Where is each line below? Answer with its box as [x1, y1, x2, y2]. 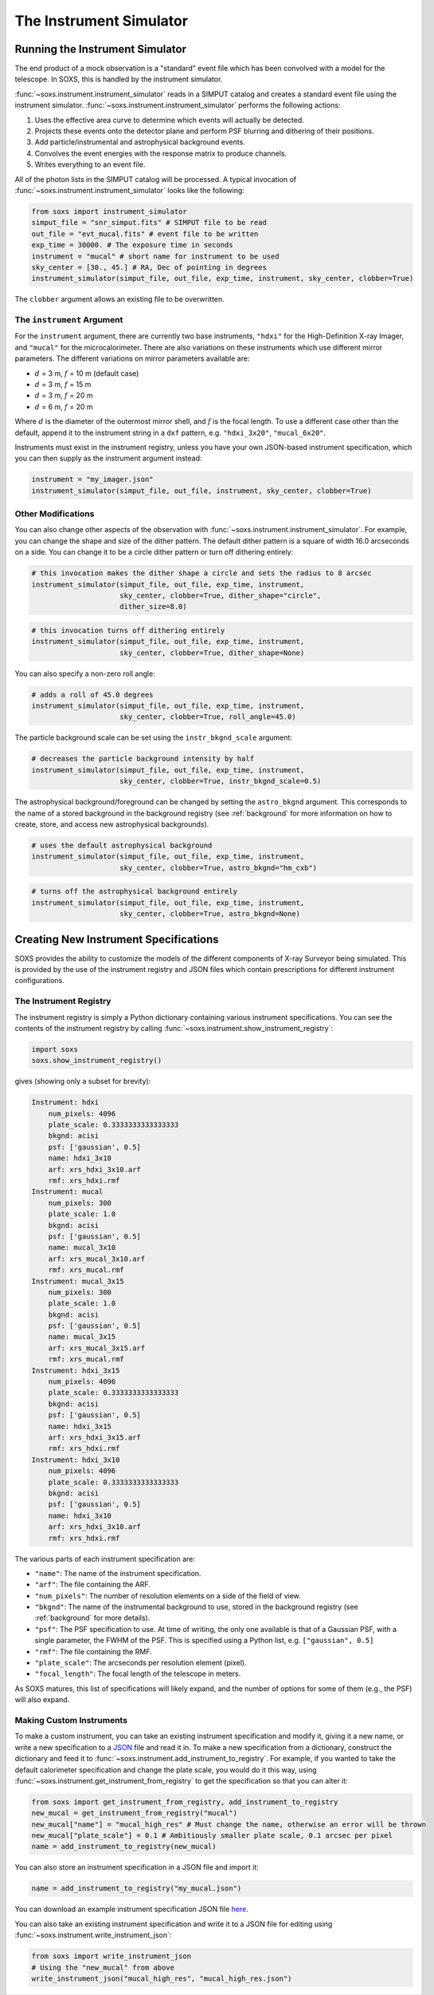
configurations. [14, 976, 65, 986]
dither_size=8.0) [119, 602, 187, 611]
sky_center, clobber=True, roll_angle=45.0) [119, 713, 296, 721]
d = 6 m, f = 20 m [34, 401, 93, 411]
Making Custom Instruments [14, 1714, 127, 1725]
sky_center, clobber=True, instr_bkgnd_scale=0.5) [119, 776, 322, 786]
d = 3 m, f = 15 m [34, 379, 92, 389]
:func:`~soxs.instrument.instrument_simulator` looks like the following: [14, 185, 244, 195]
